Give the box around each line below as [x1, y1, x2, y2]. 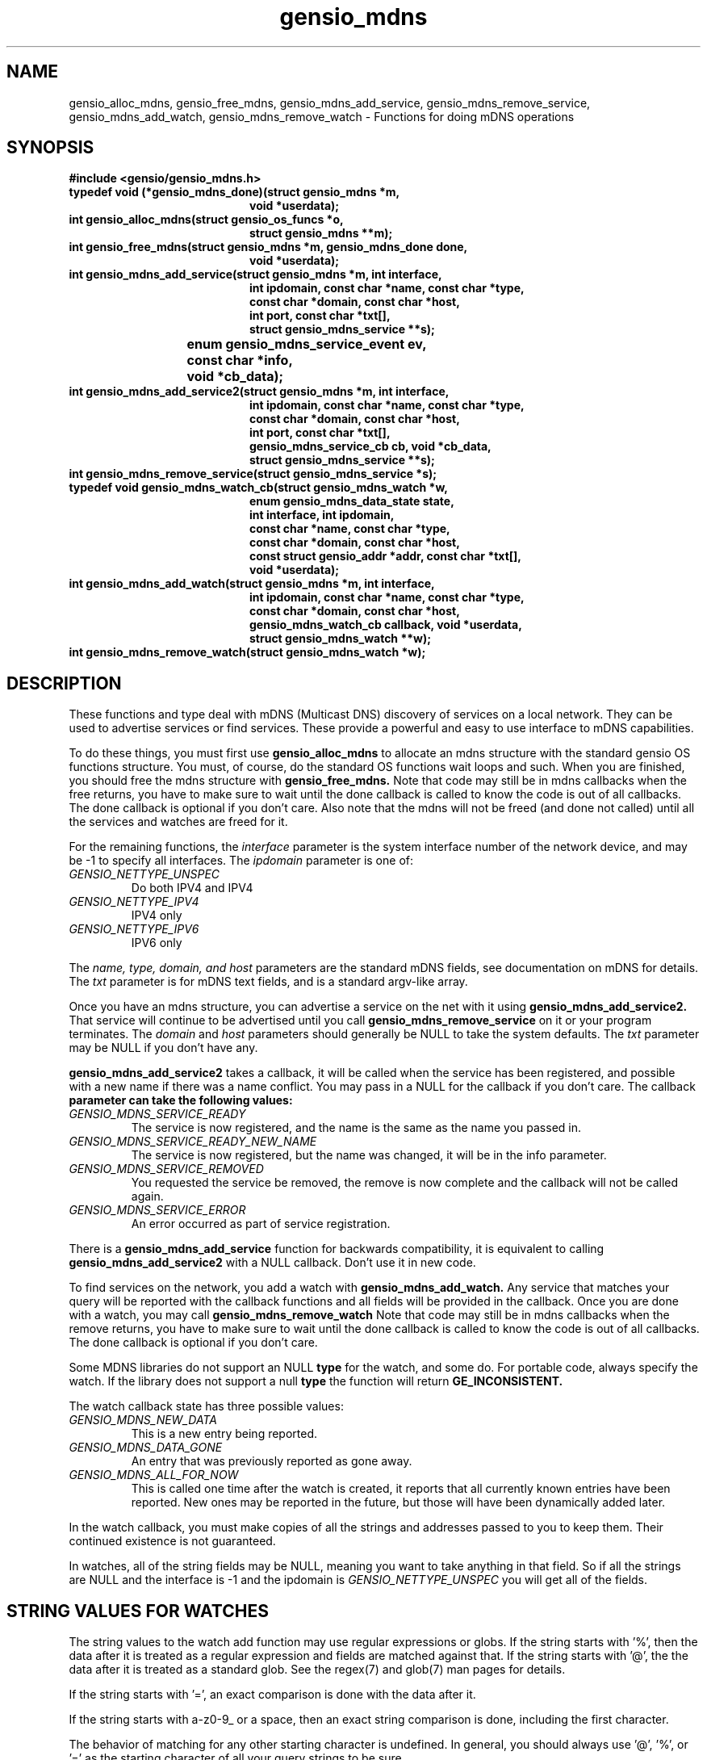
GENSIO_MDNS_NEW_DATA [69, 1413, 217, 1427]
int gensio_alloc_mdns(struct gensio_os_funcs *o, [69, 212, 344, 227]
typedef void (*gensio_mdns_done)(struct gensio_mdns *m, [69, 185, 400, 199]
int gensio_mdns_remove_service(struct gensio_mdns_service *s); [69, 467, 437, 481]
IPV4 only [131, 908, 182, 923]
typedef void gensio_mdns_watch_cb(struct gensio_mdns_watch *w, [69, 480, 448, 495]
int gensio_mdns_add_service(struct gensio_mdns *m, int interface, [69, 267, 442, 282]
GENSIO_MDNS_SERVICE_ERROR [69, 1203, 246, 1217]
